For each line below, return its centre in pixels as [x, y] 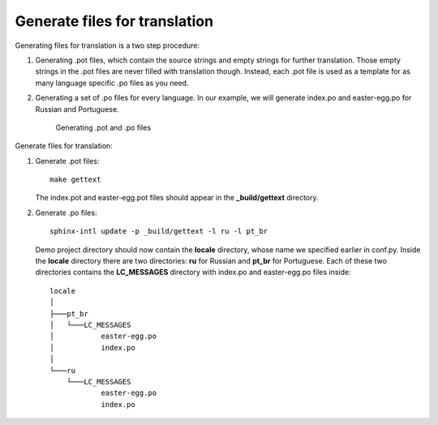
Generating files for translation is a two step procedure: [107, 45]
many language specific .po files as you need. [112, 83]
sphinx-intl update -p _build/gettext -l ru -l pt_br [159, 232]
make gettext [75, 180]
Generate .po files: [66, 212]
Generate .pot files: [67, 161]
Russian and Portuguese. [77, 109]
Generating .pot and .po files [103, 127]
